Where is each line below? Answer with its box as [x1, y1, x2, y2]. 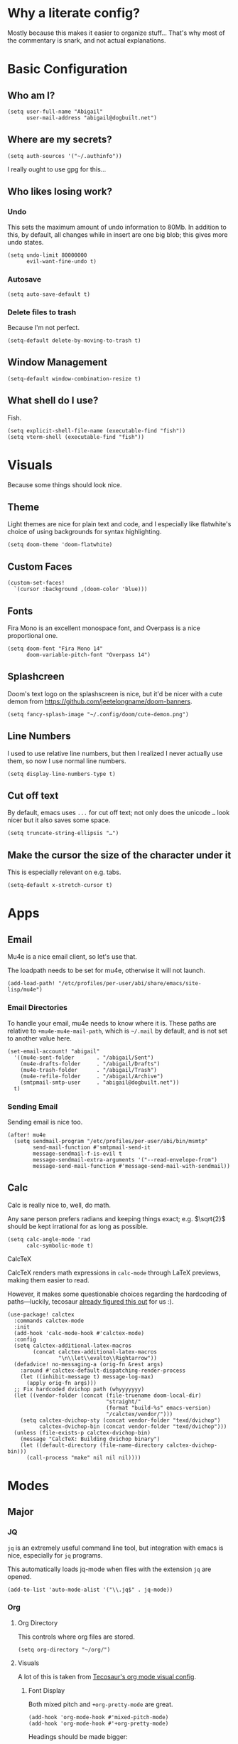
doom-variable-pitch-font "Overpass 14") [26, 652, 151, 659]
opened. [7, 1572, 32, 1580]
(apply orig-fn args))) [26, 1379, 97, 1386]
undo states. [7, 238, 44, 247]
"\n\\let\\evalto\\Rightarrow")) [58, 1354, 158, 1361]
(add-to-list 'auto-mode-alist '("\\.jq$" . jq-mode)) [7, 1586, 173, 1593]
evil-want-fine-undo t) [26, 258, 97, 265]
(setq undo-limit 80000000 [7, 252, 87, 259]
